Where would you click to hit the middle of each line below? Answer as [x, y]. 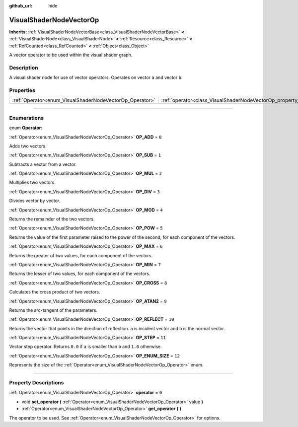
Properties [22, 90]
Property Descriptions [37, 383]
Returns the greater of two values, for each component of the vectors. [81, 255]
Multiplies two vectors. [32, 182]
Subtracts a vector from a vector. [43, 164]
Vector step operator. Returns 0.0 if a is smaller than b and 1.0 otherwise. [85, 347]
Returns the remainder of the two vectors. [52, 219]
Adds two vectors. [28, 146]
